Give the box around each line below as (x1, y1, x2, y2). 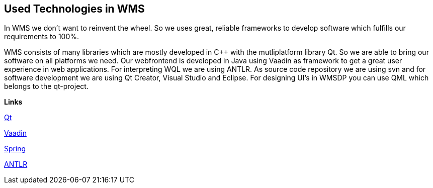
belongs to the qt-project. (4, 82, 89, 91)
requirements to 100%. (4, 32, 79, 41)
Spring (4, 144, 26, 153)
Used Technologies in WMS (4, 3, 145, 15)
